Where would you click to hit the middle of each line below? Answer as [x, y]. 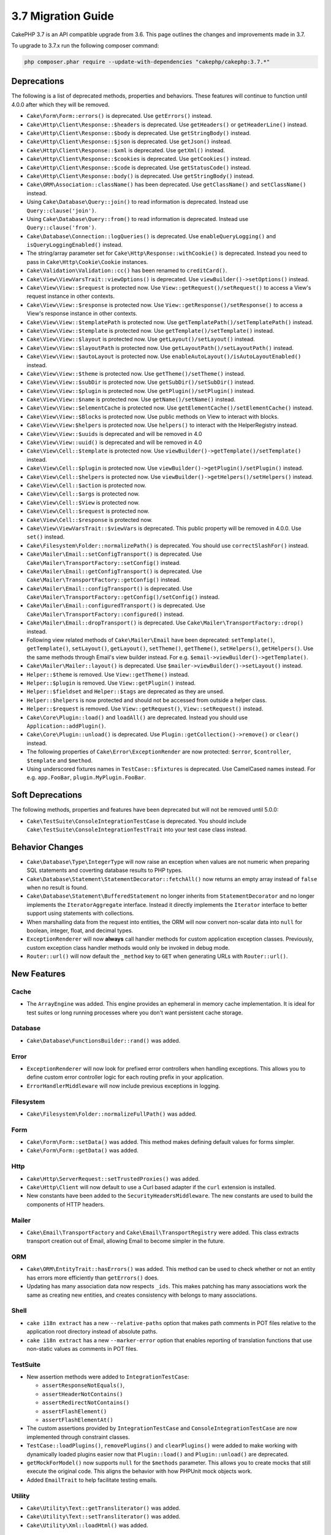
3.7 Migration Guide [63, 16]
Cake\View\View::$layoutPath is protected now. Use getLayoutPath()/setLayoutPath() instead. [160, 348]
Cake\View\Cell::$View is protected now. [83, 502]
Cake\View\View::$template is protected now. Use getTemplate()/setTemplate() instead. [150, 330]
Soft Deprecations [47, 795]
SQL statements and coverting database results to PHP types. [105, 870]
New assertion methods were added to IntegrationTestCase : [108, 1377]
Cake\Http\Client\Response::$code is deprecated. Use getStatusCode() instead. [139, 167]
